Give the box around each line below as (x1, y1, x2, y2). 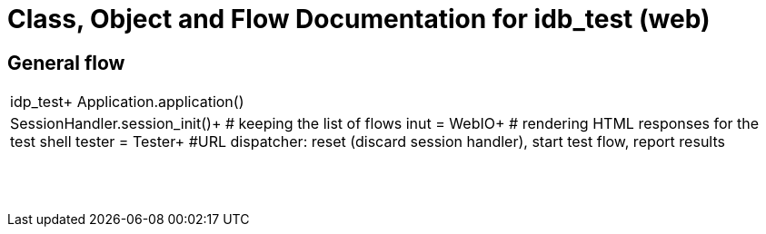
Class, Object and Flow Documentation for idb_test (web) (7, 4, 711, 34)
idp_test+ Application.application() (10, 93, 244, 112)
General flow (7, 51, 125, 74)
